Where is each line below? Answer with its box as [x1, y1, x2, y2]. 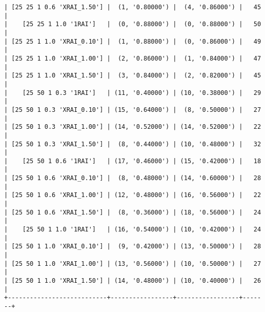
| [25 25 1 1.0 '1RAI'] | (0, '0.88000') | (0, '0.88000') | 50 [4, 21, 261, 28]
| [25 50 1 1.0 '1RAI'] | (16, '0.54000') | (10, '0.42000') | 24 [4, 226, 261, 233]
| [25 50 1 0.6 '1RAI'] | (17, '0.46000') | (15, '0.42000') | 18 [4, 157, 261, 165]
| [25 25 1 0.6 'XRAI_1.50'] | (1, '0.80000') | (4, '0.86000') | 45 [4, 4, 261, 11]
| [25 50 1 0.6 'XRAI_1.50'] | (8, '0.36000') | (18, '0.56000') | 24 [4, 208, 261, 216]
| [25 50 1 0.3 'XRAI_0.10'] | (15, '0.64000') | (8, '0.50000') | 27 [4, 106, 261, 113]
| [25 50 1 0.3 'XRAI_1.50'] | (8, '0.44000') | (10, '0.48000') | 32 [4, 140, 261, 148]
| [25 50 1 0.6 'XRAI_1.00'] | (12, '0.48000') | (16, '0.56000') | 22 [4, 191, 261, 199]
